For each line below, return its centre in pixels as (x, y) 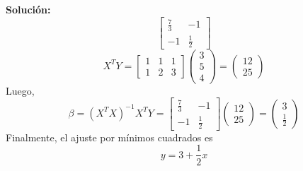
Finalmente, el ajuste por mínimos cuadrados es (109, 137)
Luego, (20, 90)
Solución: (28, 9)
